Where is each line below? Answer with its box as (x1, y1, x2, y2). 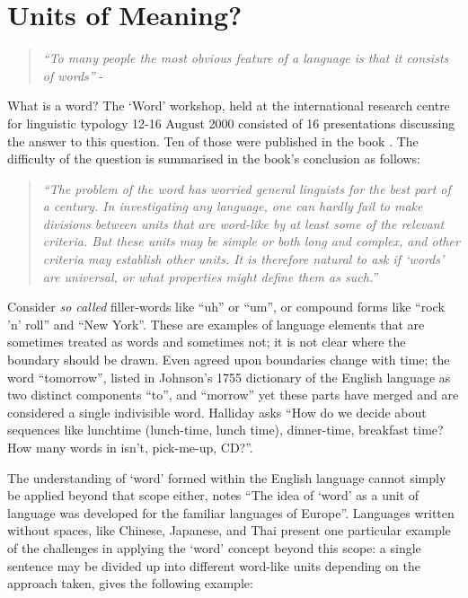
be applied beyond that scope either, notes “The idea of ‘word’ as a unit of (7, 486, 419, 505)
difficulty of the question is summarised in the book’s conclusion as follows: (7, 149, 420, 168)
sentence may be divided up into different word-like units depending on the (7, 556, 420, 575)
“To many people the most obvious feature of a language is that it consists (42, 48, 449, 67)
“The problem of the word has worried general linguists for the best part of (42, 179, 451, 198)
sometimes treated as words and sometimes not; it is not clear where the (7, 332, 406, 351)
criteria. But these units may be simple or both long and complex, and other (42, 232, 460, 251)
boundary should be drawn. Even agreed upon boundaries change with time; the (7, 350, 450, 369)
